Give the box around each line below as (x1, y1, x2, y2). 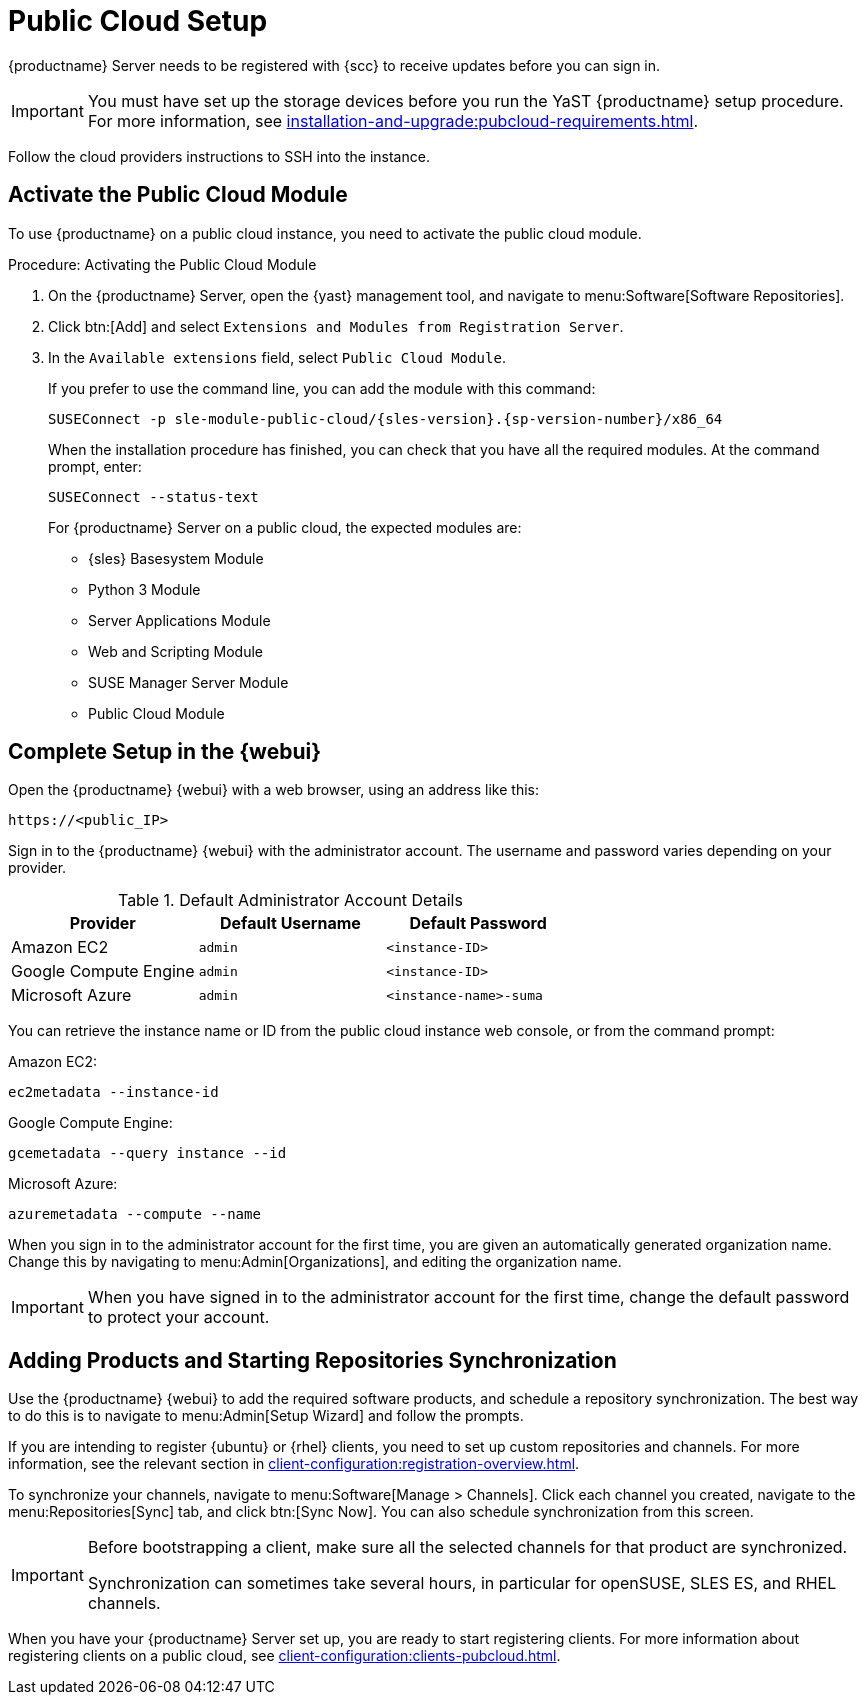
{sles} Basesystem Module (88, 549, 264, 567)
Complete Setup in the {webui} (8, 739, 322, 765)
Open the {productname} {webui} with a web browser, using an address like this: (8, 781, 540, 799)
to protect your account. (87, 1307, 270, 1328)
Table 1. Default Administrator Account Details (117, 890, 463, 911)
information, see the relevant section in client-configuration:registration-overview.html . (8, 1455, 580, 1473)
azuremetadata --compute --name (8, 1206, 261, 1223)
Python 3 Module (88, 580, 201, 598)
